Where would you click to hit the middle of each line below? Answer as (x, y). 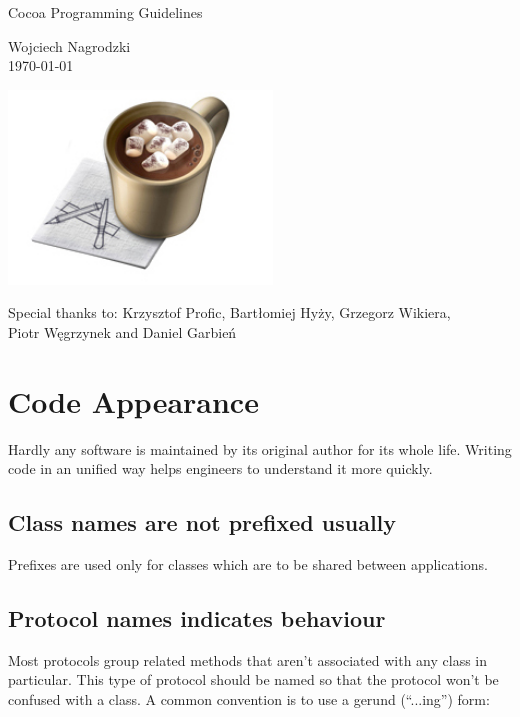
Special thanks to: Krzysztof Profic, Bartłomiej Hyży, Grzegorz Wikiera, (229, 312)
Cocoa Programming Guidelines (105, 12)
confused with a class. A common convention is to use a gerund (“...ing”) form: (249, 698)
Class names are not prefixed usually (202, 522)
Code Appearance (133, 400)
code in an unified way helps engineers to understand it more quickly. (220, 468)
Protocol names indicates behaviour (197, 617)
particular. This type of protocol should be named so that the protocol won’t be (253, 679)
